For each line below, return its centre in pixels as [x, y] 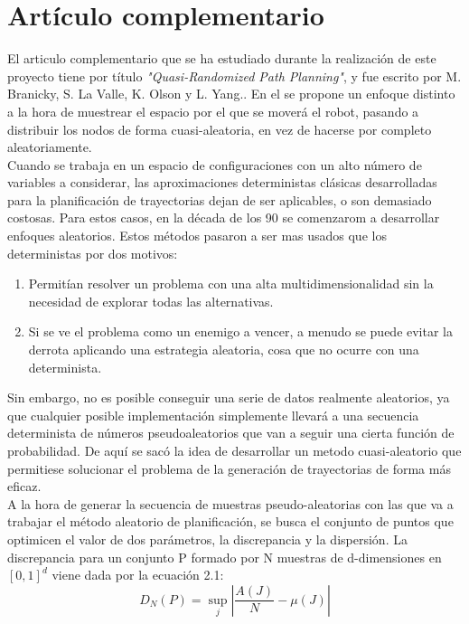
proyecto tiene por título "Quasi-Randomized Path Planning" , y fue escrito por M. [234, 76]
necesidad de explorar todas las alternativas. [151, 301]
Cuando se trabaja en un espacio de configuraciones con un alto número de [215, 164]
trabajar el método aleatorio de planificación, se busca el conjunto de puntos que [230, 521]
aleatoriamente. [50, 147]
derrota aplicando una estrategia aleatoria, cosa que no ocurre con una [224, 350]
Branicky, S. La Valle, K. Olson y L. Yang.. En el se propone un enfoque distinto [231, 94]
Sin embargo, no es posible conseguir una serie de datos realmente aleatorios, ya [229, 397]
